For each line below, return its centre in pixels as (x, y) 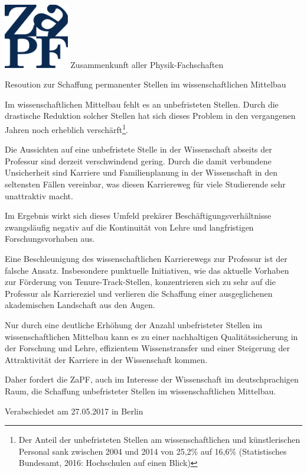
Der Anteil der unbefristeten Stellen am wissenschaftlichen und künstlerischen (159, 440)
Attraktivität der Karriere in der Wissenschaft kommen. (106, 359)
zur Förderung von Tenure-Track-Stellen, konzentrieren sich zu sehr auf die (140, 282)
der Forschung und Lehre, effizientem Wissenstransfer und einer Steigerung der (147, 348)
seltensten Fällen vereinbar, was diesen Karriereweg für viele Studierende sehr (145, 184)
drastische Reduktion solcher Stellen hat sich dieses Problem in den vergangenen (150, 116)
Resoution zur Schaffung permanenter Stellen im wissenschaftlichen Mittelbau (146, 84)
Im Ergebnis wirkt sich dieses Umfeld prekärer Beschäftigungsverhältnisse (138, 216)
